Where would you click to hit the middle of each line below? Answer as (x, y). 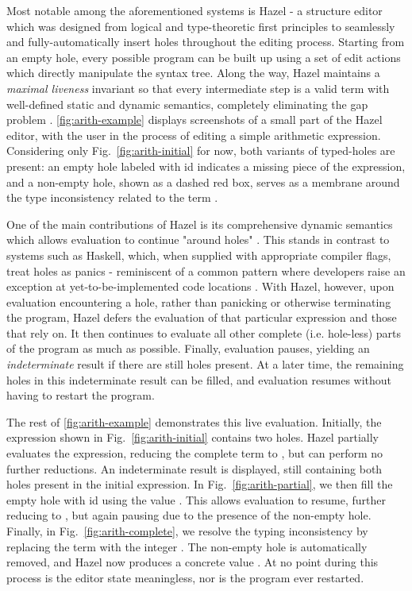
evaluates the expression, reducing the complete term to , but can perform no (195, 453)
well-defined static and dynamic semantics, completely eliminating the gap (187, 104)
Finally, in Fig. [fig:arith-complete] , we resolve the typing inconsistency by (187, 531)
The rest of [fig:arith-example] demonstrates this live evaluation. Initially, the (194, 421)
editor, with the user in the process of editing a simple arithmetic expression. (194, 135)
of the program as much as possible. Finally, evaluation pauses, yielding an (188, 348)
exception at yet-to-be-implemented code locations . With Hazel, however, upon (200, 286)
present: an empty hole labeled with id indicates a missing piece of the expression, (206, 166)
